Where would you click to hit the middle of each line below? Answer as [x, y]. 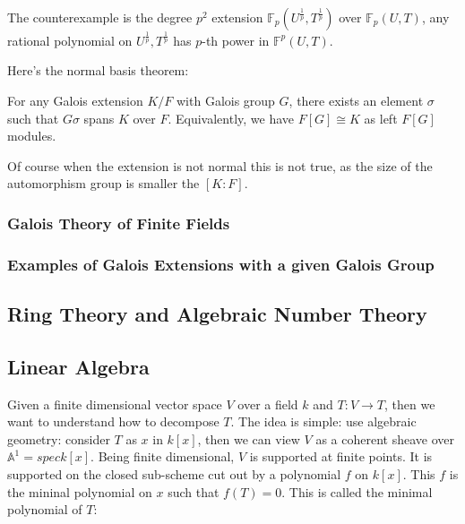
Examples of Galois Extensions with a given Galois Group [221, 264]
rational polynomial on [70, 40]
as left [381, 118]
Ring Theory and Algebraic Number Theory [217, 313]
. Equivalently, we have [231, 118]
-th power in [236, 40]
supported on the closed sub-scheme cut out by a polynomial [174, 473]
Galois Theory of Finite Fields [119, 223]
